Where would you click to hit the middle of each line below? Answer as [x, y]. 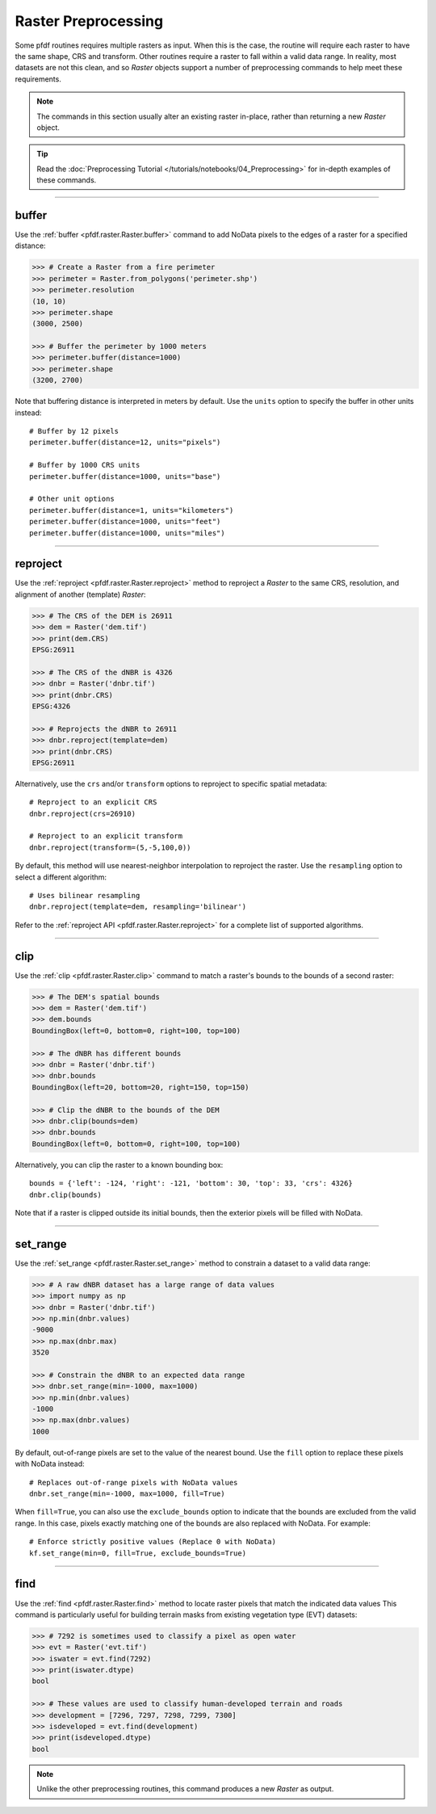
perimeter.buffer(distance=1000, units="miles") [127, 533]
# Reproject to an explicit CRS [93, 802]
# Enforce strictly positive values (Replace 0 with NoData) [153, 1542]
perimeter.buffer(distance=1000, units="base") [125, 476]
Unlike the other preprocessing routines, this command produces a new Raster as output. [185, 1789]
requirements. [38, 79]
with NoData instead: [50, 1464]
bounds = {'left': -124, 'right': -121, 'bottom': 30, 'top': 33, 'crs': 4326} [191, 1184]
